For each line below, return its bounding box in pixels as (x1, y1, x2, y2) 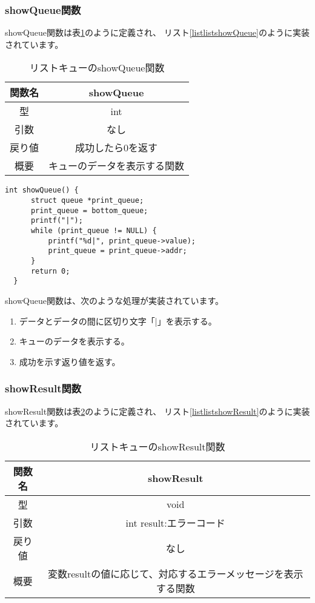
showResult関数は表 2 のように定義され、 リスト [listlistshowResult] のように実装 (5, 404, 310, 417)
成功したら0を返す (75, 140, 158, 155)
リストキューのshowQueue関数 (29, 61, 165, 75)
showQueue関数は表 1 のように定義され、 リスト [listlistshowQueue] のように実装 (5, 26, 310, 39)
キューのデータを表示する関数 (48, 159, 185, 173)
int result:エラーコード (125, 515, 225, 530)
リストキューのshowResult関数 (90, 439, 225, 453)
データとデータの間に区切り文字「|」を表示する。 (19, 314, 217, 327)
